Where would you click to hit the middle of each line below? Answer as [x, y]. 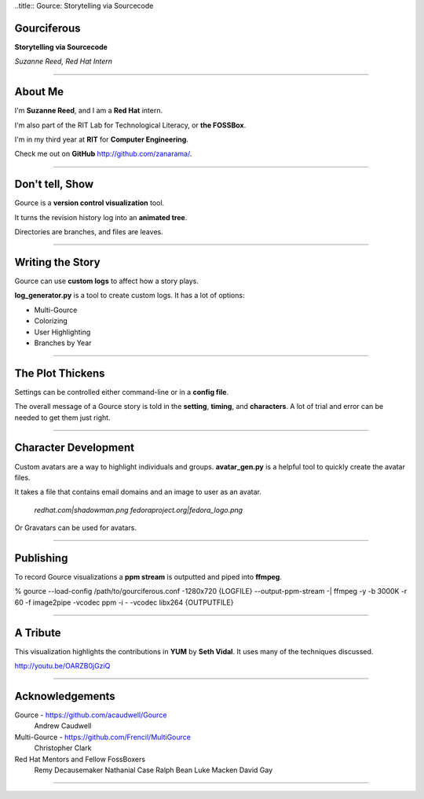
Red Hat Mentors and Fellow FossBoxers [80, 759]
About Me [39, 92]
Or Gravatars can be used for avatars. [76, 528]
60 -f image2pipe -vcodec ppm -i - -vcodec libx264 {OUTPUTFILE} [124, 602]
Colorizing [51, 321]
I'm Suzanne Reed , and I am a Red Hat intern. [89, 111]
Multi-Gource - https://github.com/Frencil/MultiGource [103, 737]
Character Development [75, 448]
